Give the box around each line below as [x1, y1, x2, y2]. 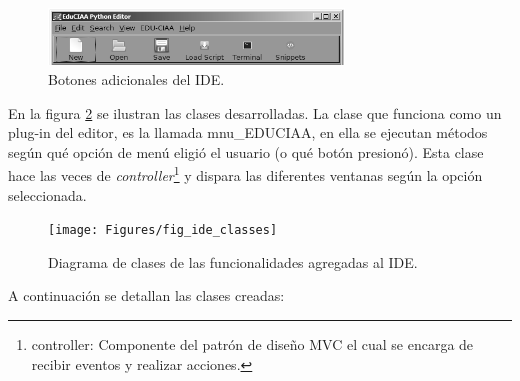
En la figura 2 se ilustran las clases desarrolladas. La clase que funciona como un [8, 102, 502, 123]
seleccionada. [8, 184, 87, 205]
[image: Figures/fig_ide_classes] [48, 223, 278, 238]
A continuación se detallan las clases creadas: [8, 285, 285, 306]
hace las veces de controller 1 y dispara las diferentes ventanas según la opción [8, 162, 483, 185]
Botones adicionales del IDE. [48, 68, 225, 89]
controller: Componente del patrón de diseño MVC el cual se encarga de [31, 333, 474, 354]
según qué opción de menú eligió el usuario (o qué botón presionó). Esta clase [8, 141, 484, 162]
